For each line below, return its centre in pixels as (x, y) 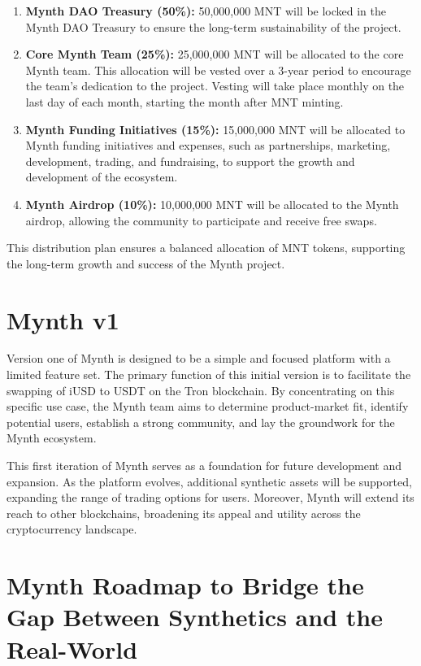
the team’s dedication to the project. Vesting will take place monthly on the (215, 86)
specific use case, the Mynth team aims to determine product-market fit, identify (208, 406)
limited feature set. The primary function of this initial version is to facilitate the (209, 374)
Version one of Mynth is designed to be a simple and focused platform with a (199, 358)
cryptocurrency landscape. (72, 529)
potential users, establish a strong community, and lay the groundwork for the (201, 422)
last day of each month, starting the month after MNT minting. (184, 101)
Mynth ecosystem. (52, 438)
